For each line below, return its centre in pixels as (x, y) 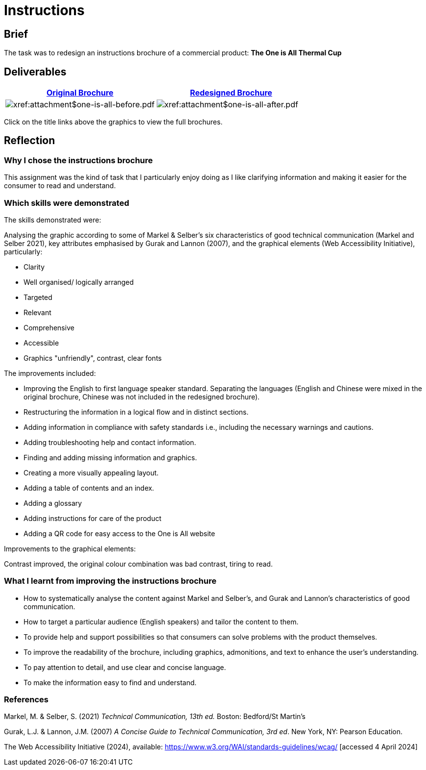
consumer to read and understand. (60, 186)
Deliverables (35, 72)
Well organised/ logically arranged (79, 282)
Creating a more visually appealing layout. (91, 472)
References (26, 700)
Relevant (37, 312)
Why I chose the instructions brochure (79, 160)
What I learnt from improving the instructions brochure (110, 581)
